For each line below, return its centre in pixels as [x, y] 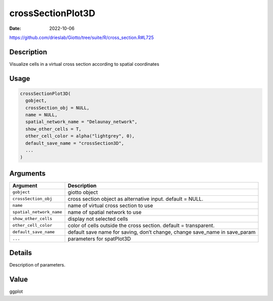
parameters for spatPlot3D [99, 239]
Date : [15, 28]
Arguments [28, 173]
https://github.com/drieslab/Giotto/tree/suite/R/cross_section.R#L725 [82, 37]
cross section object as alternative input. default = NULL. [135, 199]
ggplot [16, 291]
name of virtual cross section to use [110, 205]
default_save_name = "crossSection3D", [75, 143]
